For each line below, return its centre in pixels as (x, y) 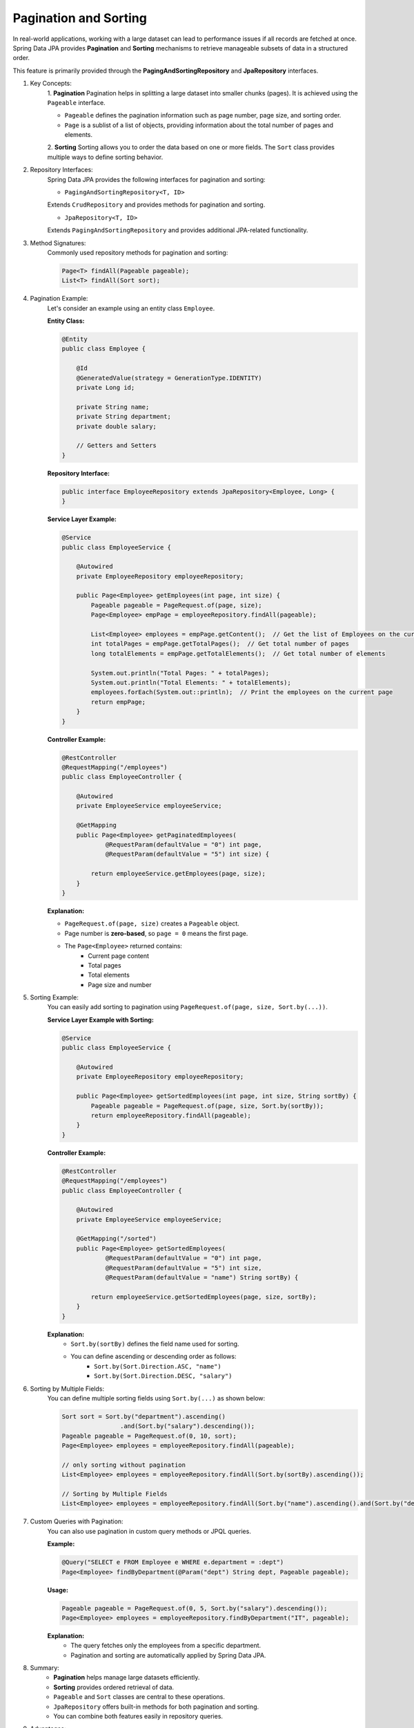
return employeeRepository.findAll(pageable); (171, 1115)
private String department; (124, 417)
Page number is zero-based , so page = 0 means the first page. (156, 933)
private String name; (113, 407)
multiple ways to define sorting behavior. (105, 157)
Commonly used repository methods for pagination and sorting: (138, 252)
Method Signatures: (58, 243)
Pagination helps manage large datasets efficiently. (127, 1678)
